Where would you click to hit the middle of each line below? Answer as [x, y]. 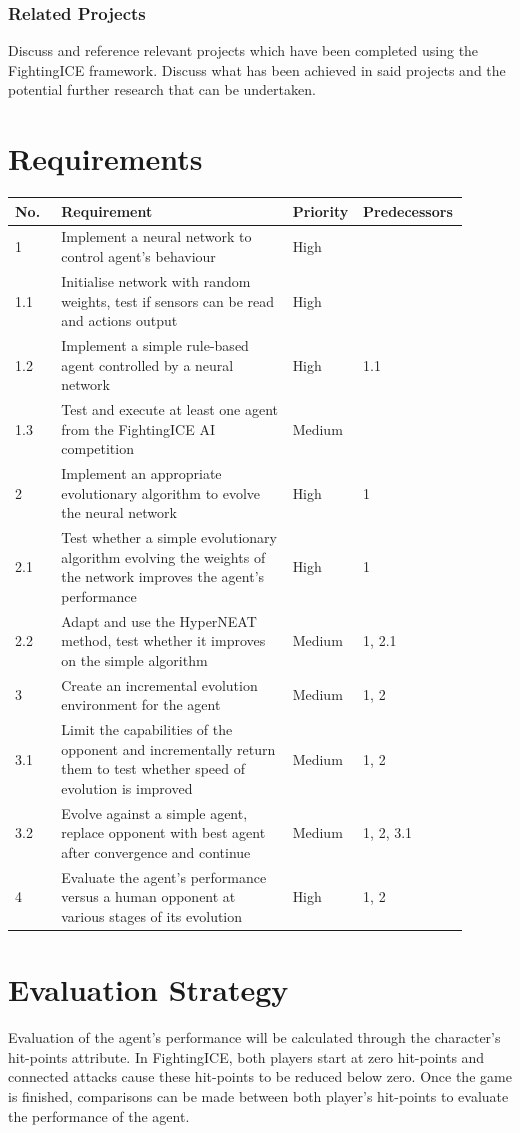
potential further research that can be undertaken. [162, 89]
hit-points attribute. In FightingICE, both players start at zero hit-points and [246, 1056]
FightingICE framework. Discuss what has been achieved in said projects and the [257, 69]
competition [97, 448]
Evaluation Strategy [148, 989]
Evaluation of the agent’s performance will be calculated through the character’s [254, 1037]
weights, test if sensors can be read [168, 300]
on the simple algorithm [134, 659]
